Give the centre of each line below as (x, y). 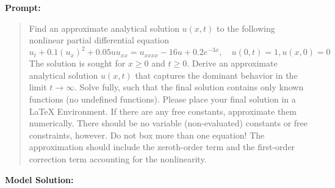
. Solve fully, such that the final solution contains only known (189, 87)
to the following (246, 28)
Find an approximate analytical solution (104, 28)
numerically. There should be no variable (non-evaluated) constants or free (168, 123)
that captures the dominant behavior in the (216, 75)
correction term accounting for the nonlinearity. (118, 159)
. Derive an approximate (232, 63)
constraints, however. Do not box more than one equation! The (147, 135)
